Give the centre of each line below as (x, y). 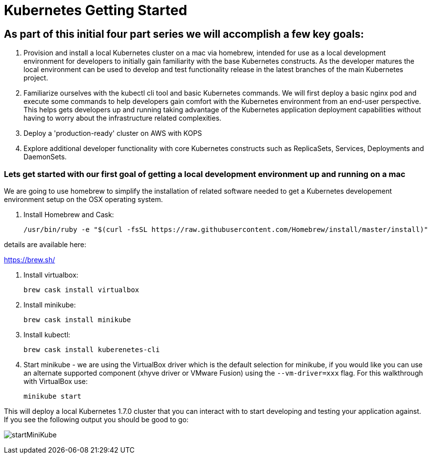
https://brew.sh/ (30, 259)
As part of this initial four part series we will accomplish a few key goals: (184, 34)
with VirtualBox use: (56, 381)
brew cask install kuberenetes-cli (92, 349)
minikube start (53, 396)
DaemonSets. (45, 157)
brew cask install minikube (77, 319)
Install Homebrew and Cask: (69, 214)
